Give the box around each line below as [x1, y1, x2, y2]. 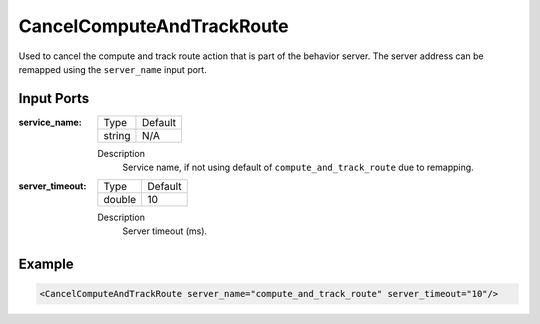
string [103, 128, 131, 142]
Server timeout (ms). [122, 225, 208, 237]
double [103, 192, 137, 206]
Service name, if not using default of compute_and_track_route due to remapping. [122, 161, 474, 174]
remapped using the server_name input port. [18, 63, 207, 75]
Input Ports [18, 90, 90, 107]
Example [18, 255, 74, 272]
